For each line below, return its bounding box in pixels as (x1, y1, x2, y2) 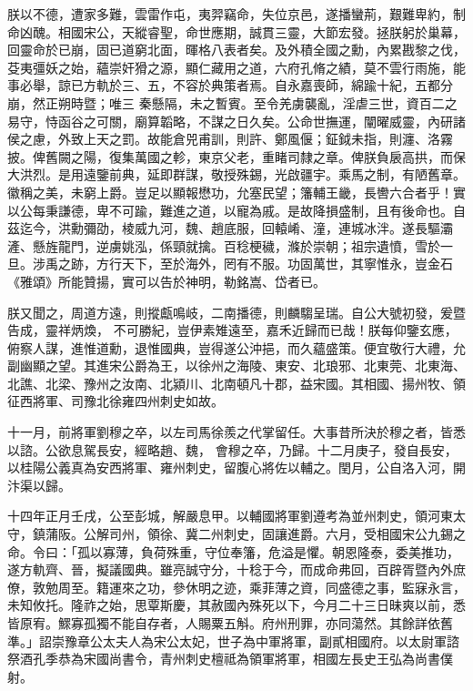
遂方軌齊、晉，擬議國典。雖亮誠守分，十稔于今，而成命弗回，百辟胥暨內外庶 (7, 560, 466, 579)
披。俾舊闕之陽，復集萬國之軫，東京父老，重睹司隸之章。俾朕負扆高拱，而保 (7, 147, 466, 166)
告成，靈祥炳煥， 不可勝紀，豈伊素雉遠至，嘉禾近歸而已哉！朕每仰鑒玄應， (7, 320, 458, 340)
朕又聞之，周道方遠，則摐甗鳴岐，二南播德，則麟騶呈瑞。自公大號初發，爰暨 (7, 302, 466, 321)
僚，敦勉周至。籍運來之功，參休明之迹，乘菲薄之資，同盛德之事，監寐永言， (7, 577, 466, 596)
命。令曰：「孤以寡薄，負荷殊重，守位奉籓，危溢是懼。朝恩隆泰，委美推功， (7, 542, 459, 561)
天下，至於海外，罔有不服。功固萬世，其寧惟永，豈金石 (121, 254, 453, 273)
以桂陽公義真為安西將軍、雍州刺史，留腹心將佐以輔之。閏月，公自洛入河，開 (7, 458, 466, 477)
